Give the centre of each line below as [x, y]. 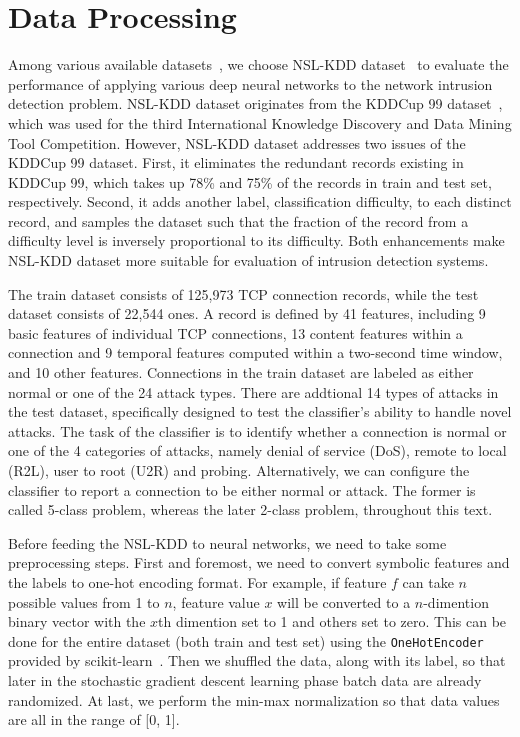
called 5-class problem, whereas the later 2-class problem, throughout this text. [250, 509]
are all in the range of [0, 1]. [94, 719]
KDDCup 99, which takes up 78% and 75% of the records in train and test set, [250, 181]
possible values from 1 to [84, 601]
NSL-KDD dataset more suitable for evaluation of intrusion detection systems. [248, 260]
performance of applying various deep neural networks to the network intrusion [250, 83]
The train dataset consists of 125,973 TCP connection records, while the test [243, 293]
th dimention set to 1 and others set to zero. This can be [332, 621]
